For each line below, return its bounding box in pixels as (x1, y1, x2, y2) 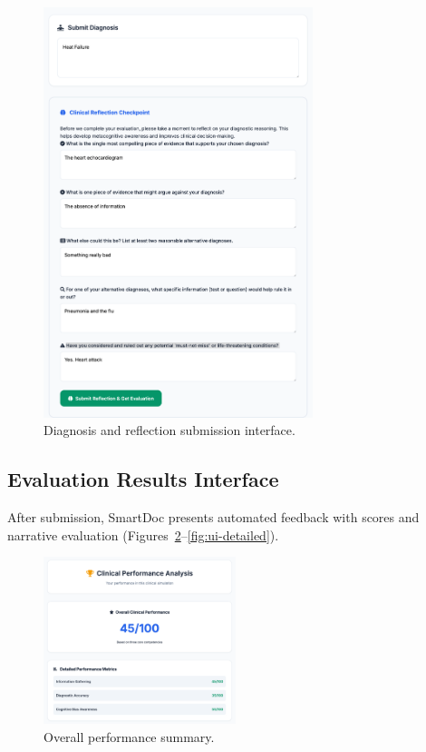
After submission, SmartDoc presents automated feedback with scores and (7, 507, 420, 526)
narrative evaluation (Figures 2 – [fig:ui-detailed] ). (7, 525, 279, 544)
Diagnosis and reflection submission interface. (44, 421, 295, 440)
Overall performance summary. (44, 727, 215, 746)
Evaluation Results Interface (7, 465, 279, 493)
